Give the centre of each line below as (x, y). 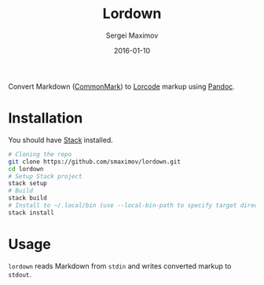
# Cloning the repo (40, 154)
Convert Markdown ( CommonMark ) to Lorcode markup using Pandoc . (122, 86)
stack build (27, 198)
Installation (46, 118)
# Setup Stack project (45, 176)
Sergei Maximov (132, 35)
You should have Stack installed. (61, 140)
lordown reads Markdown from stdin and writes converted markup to (120, 266)
